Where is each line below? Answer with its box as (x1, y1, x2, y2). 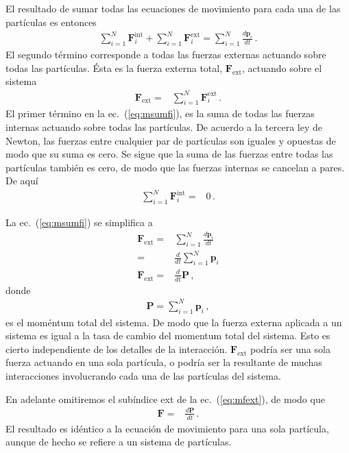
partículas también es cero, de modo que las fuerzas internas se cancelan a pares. (5, 160, 345, 174)
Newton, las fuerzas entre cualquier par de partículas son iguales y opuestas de (5, 133, 336, 147)
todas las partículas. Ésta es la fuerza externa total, (5, 60, 223, 75)
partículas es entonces (5, 14, 97, 29)
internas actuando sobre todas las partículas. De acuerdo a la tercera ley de (5, 119, 323, 134)
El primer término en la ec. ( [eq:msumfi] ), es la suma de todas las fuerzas (5, 106, 315, 121)
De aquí (5, 173, 38, 188)
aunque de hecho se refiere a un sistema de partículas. (5, 434, 232, 449)
